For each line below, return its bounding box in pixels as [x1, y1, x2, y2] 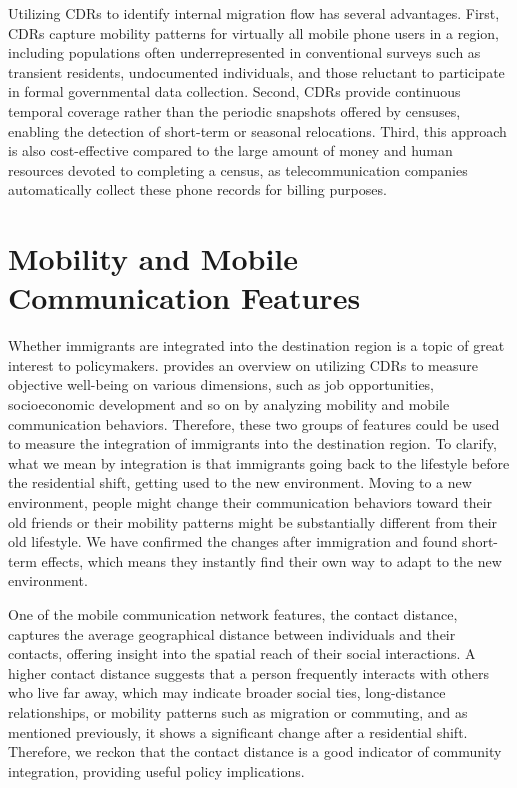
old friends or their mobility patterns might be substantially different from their [8, 511, 498, 532]
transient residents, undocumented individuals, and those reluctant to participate [8, 61, 505, 82]
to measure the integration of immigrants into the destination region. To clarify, [8, 433, 497, 454]
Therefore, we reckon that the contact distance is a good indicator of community [8, 741, 502, 762]
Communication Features [8, 277, 361, 318]
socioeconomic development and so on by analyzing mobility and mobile [8, 394, 450, 415]
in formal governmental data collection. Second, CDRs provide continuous [8, 81, 461, 102]
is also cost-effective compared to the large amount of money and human [8, 140, 453, 161]
